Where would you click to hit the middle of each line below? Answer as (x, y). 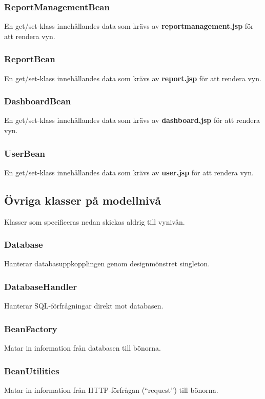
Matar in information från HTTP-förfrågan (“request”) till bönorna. (111, 389)
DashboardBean (38, 101)
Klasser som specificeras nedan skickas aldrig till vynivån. (95, 221)
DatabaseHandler (41, 286)
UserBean (25, 153)
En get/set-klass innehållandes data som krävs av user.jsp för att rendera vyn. (129, 172)
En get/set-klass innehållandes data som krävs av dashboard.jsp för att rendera (132, 120)
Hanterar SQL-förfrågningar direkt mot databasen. (84, 306)
